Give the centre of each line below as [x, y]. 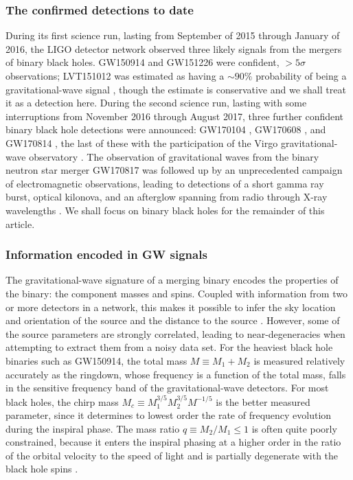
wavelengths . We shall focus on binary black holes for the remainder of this [165, 210]
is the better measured [263, 401]
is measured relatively [299, 360]
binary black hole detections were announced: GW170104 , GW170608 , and [166, 129]
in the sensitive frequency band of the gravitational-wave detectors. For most [167, 388]
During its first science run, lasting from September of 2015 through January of [173, 35]
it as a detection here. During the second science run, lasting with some [156, 103]
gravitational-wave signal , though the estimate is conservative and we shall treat [176, 89]
